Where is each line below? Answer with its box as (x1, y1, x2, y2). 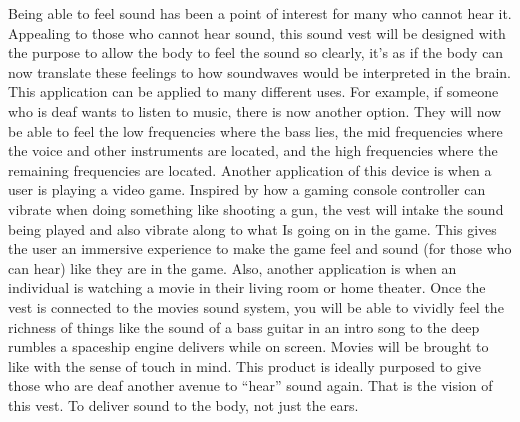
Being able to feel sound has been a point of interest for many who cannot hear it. (8, 3, 512, 23)
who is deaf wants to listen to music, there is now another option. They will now (8, 100, 502, 121)
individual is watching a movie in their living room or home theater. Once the (8, 277, 486, 298)
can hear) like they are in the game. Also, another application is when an (8, 257, 457, 278)
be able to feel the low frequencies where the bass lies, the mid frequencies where (8, 120, 503, 141)
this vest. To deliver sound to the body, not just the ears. (8, 394, 359, 415)
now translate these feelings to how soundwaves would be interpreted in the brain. (8, 61, 511, 82)
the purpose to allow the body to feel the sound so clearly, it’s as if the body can (8, 42, 504, 63)
